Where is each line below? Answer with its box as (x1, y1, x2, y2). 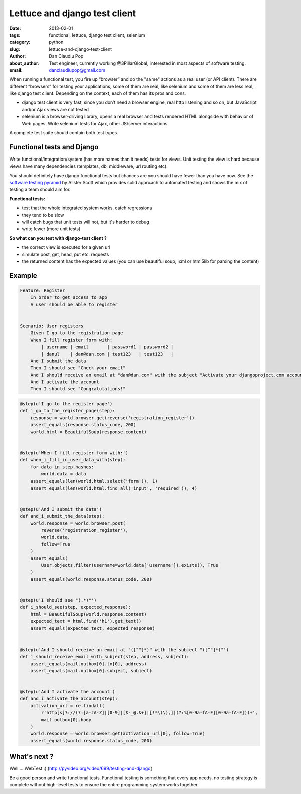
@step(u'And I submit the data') (20, 506, 102, 512)
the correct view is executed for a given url (22, 244, 110, 250)
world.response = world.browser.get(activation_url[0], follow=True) (30, 731, 205, 737)
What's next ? (9, 752, 54, 761)
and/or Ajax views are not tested (22, 106, 89, 112)
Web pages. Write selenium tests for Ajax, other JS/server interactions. (22, 120, 169, 126)
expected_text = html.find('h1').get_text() (30, 618, 142, 624)
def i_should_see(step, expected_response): (20, 604, 131, 610)
